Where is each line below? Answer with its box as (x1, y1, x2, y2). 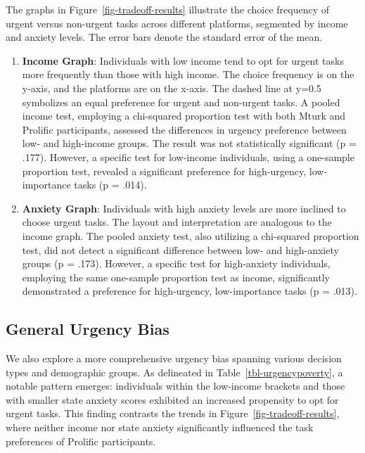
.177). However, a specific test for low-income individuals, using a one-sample (22, 149, 354, 164)
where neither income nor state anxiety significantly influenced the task (6, 420, 314, 435)
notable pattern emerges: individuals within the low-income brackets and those (6, 378, 345, 393)
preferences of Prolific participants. (6, 433, 156, 448)
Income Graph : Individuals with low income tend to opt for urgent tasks (22, 53, 344, 68)
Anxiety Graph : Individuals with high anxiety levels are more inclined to (22, 200, 346, 215)
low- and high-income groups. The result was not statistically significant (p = (22, 136, 357, 151)
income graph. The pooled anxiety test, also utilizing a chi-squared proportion (22, 228, 359, 243)
